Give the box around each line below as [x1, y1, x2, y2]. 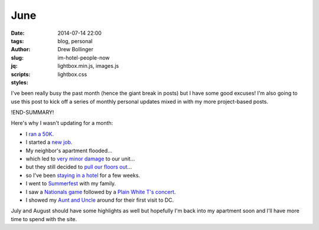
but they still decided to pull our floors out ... [25, 163, 132, 170]
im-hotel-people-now [57, 54, 110, 61]
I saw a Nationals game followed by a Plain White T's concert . [25, 188, 176, 195]
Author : [11, 46, 31, 53]
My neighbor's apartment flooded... [25, 147, 112, 154]
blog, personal [57, 37, 93, 44]
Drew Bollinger [57, 46, 94, 53]
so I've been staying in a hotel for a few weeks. [25, 172, 141, 179]
